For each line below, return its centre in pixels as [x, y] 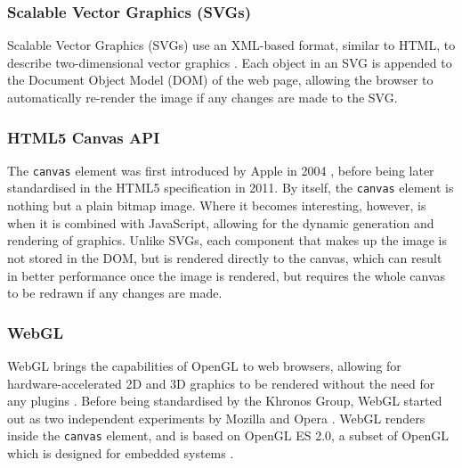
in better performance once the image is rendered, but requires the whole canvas [227, 275]
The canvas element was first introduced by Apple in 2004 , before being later [221, 170]
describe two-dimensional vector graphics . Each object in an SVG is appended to [230, 62]
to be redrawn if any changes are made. [115, 293]
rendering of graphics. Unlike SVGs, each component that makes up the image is [227, 240]
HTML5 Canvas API [84, 137]
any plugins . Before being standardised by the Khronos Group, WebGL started [225, 401]
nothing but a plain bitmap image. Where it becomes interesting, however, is [217, 205]
